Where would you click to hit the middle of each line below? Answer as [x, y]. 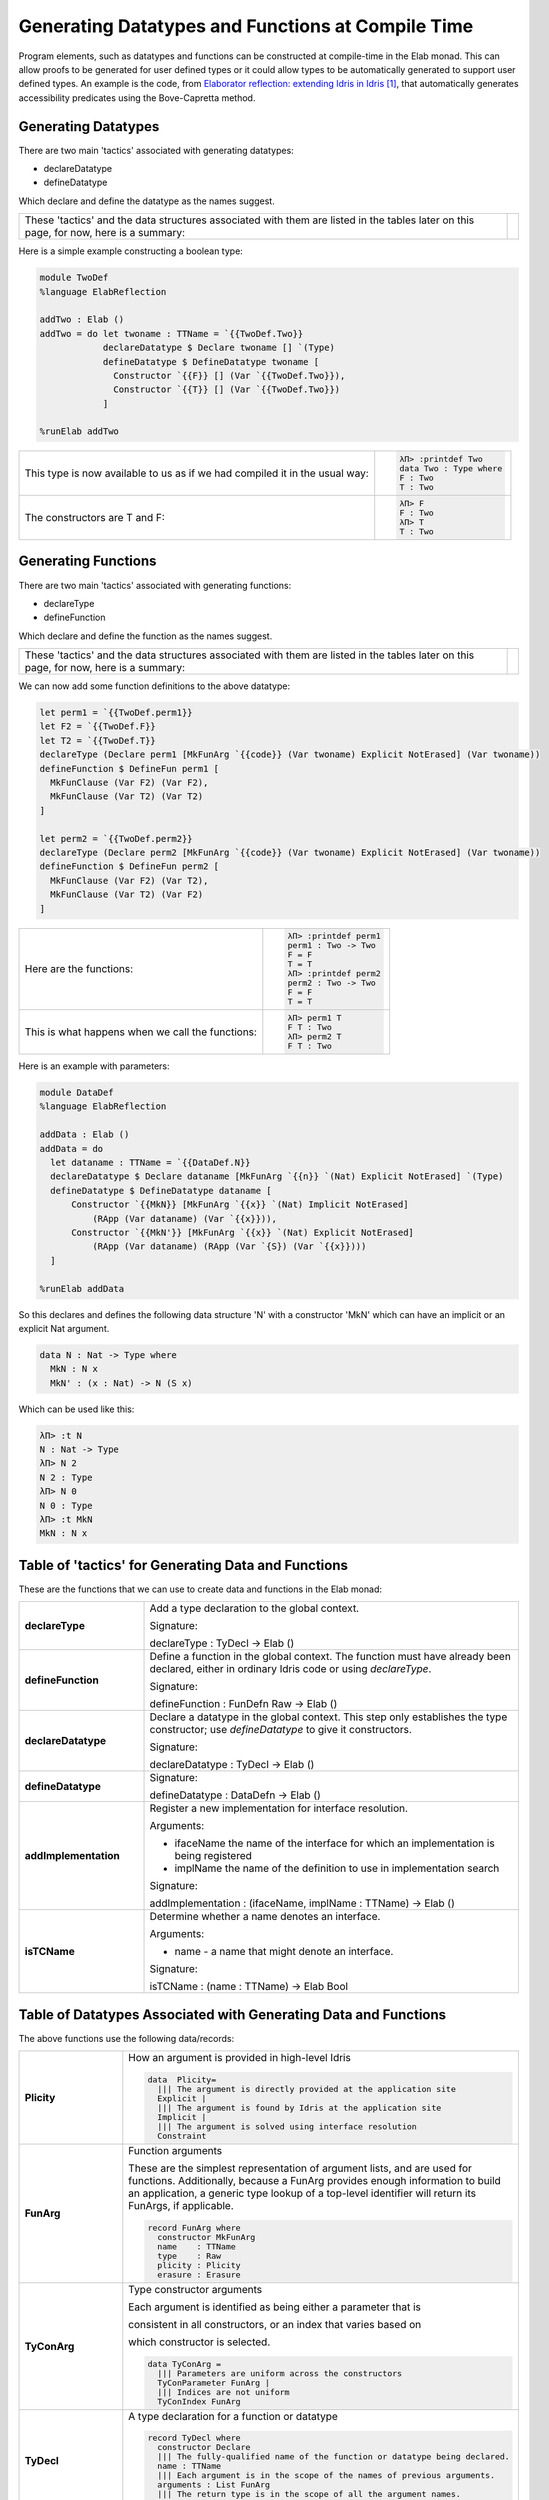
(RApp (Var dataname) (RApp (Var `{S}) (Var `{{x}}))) [229, 1246]
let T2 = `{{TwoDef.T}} [98, 740]
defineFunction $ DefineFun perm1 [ [129, 768]
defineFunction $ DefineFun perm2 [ [129, 866]
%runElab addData [82, 1288]
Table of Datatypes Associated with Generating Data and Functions [232, 2014]
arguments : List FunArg [213, 2485]
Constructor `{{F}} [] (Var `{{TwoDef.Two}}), [229, 375]
